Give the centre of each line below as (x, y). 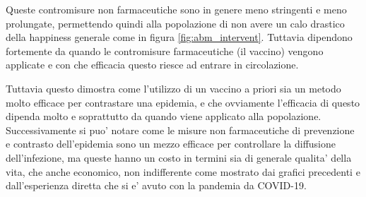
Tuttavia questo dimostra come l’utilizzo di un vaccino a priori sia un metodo (173, 88)
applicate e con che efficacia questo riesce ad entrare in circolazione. (152, 65)
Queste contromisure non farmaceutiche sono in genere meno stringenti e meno (176, 9)
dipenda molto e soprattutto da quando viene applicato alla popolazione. (164, 116)
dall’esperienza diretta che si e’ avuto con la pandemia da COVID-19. (156, 185)
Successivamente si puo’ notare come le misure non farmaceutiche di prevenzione (180, 130)
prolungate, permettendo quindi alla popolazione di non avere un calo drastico (175, 23)
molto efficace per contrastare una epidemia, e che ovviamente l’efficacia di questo (183, 102)
